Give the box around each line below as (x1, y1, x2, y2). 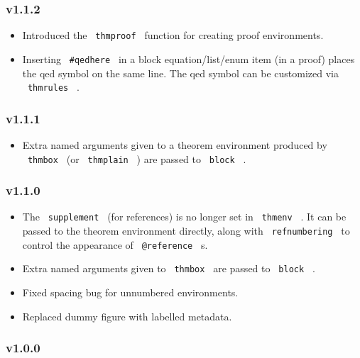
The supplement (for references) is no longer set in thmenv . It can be (22, 209, 347, 224)
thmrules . (27, 79, 80, 94)
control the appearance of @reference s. (22, 237, 208, 252)
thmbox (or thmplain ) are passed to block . (27, 151, 246, 166)
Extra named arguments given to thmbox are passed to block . (22, 261, 315, 276)
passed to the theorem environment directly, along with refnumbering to (22, 223, 350, 238)
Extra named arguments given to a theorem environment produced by (22, 138, 327, 152)
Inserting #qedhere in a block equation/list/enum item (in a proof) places (22, 51, 355, 66)
